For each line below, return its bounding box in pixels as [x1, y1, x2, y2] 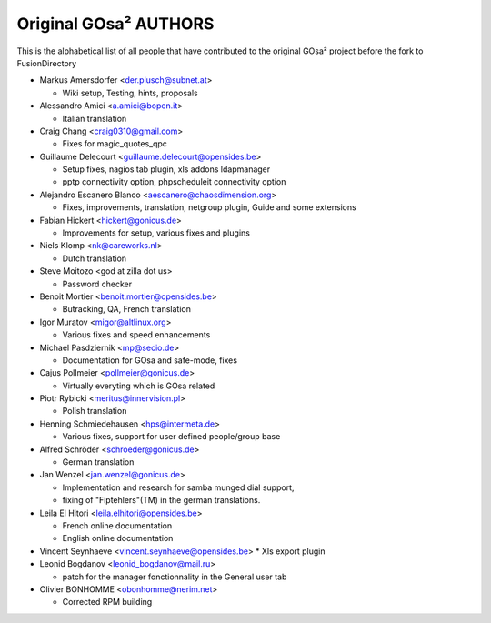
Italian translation [62, 113, 127, 124]
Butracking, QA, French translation [62, 304, 191, 315]
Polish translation [62, 406, 127, 417]
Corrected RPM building [62, 597, 153, 608]
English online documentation [62, 533, 174, 544]
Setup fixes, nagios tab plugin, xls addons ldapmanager [62, 164, 271, 175]
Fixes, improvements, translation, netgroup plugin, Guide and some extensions [62, 202, 356, 213]
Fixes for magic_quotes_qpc [62, 138, 168, 149]
